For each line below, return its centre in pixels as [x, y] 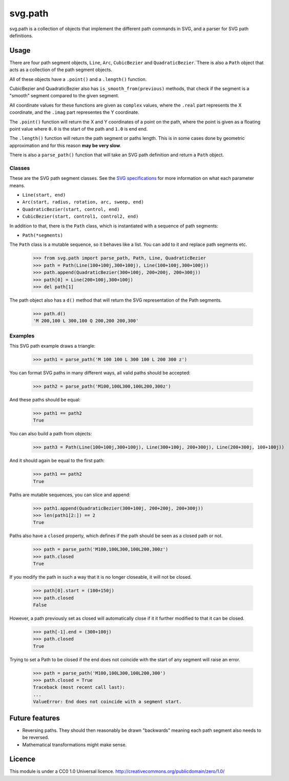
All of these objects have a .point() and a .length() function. [78, 79]
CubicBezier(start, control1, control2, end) [80, 217]
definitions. [21, 35]
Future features [35, 718]
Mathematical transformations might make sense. [75, 745]
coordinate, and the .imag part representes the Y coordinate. [74, 112]
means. [17, 185]
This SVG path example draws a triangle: [53, 346]
